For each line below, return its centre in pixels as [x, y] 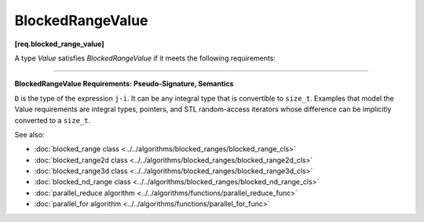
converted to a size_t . [53, 120]
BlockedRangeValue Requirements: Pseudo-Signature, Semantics [124, 84]
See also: [29, 134]
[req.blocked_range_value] [59, 44]
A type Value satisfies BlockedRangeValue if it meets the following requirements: [145, 58]
